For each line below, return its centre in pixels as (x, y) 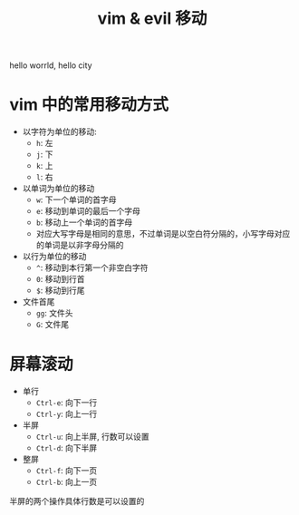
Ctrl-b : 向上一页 (67, 482)
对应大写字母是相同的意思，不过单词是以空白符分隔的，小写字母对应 (163, 234)
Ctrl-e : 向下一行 (67, 403)
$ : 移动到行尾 (60, 290)
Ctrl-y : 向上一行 (67, 414)
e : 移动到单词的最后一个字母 (88, 211)
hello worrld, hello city (51, 65)
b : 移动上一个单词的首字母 (84, 222)
